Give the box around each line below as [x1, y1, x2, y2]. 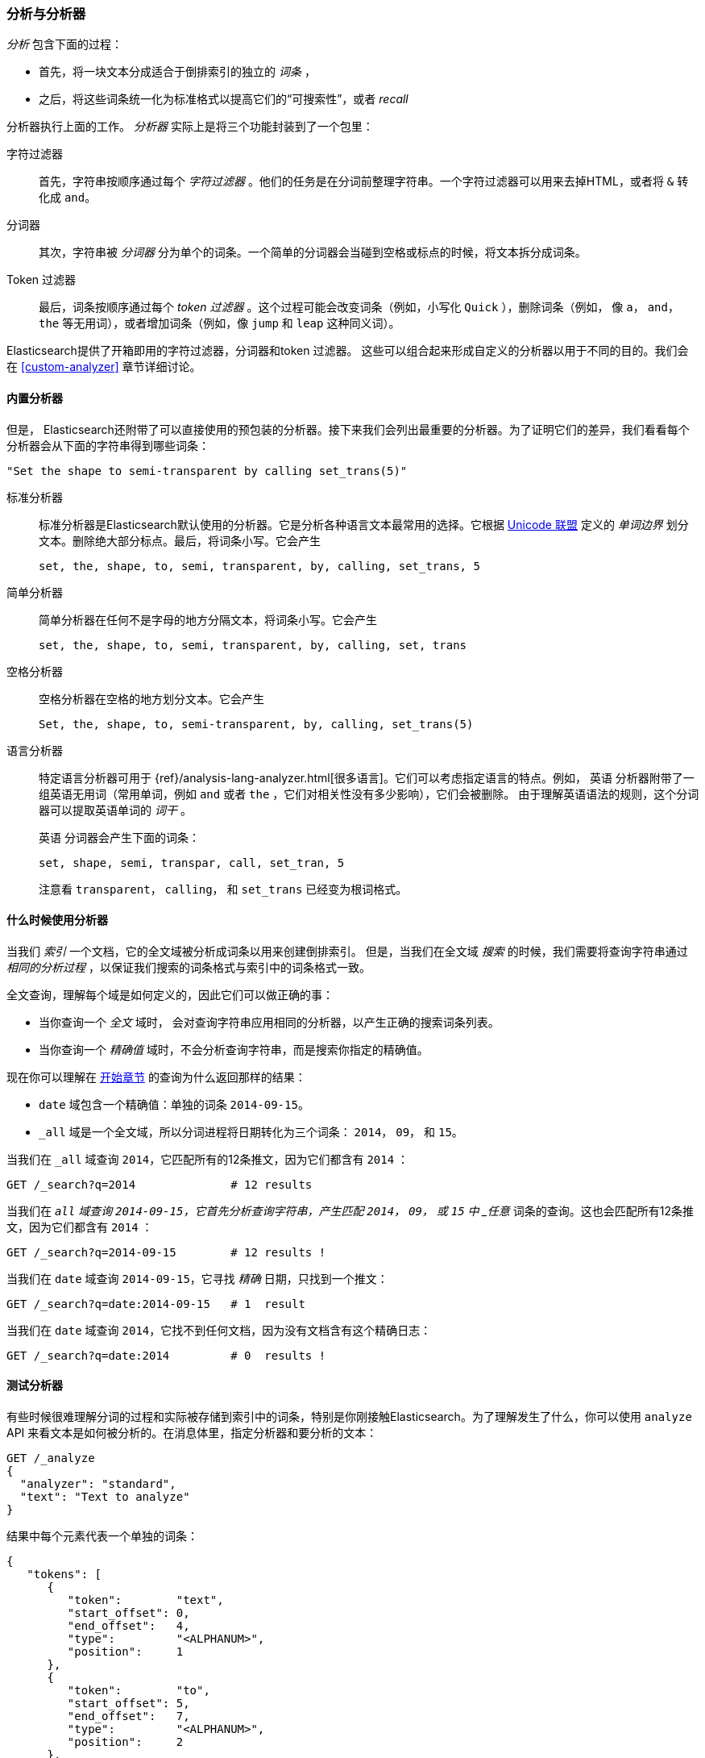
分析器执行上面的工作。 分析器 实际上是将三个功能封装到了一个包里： [6, 119, 374, 134]
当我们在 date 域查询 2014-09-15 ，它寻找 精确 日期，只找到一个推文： [6, 1271, 388, 1285]
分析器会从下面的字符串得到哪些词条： [6, 438, 209, 452]
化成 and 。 [39, 190, 97, 205]
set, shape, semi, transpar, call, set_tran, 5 [39, 856, 345, 869]
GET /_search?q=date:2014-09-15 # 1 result [6, 1297, 305, 1310]
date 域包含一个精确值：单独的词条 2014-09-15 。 [39, 1097, 309, 1111]
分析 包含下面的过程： [6, 37, 122, 52]
